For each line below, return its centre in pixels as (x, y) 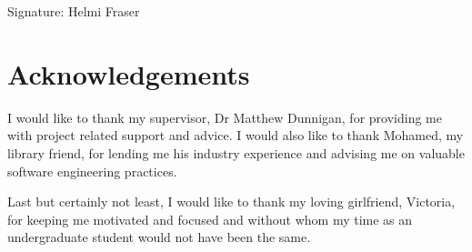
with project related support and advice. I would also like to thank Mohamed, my (236, 135)
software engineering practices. (92, 171)
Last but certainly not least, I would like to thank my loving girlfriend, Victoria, (231, 202)
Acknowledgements (129, 73)
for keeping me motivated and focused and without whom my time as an (210, 219)
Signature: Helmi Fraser (74, 11)
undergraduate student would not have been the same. (159, 237)
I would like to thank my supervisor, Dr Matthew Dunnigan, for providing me (225, 117)
